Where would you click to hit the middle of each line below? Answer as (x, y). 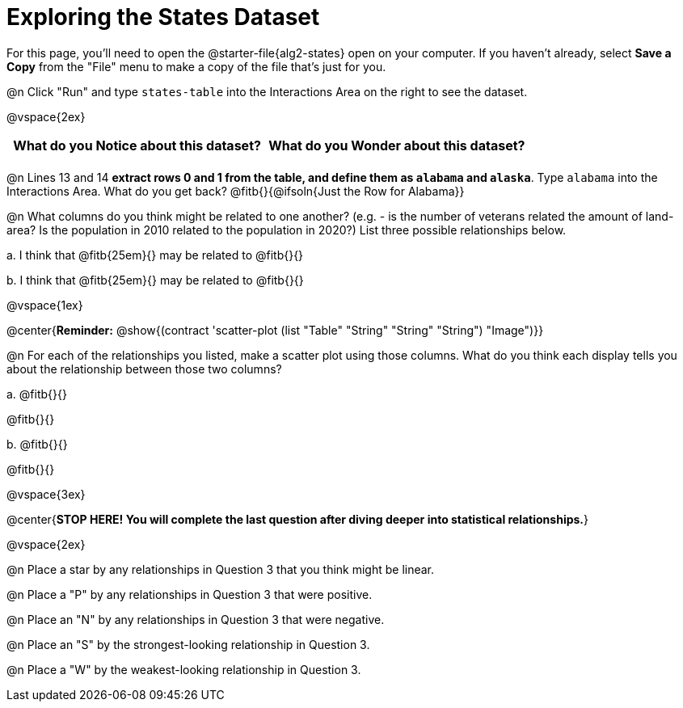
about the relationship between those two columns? (144, 369)
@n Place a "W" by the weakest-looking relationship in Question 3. (184, 669)
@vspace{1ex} (45, 305)
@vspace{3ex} (46, 494)
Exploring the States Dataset (163, 17)
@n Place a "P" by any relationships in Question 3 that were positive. (190, 594)
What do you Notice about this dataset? (137, 145)
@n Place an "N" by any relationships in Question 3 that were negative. (196, 619)
